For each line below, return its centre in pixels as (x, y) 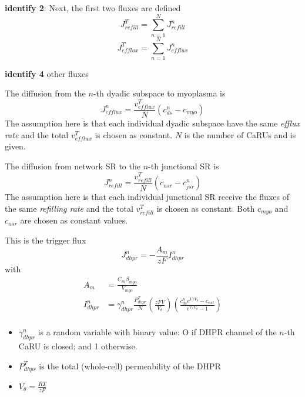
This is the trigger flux (46, 240)
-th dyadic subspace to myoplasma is (159, 93)
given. (15, 146)
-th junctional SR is (184, 166)
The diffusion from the (45, 93)
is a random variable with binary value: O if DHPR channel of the (157, 332)
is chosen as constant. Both (206, 208)
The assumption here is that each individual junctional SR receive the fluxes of (147, 197)
